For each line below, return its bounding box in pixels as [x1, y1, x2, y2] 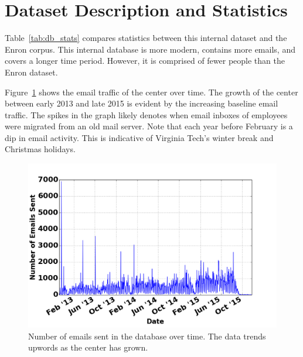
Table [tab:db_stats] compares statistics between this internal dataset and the [5, 32, 287, 44]
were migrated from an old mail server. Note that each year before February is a [5, 120, 293, 132]
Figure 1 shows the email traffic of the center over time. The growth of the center [5, 85, 298, 98]
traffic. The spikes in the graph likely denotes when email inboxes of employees [5, 108, 288, 121]
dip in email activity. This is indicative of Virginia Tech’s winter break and [5, 131, 274, 143]
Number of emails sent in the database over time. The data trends [28, 329, 266, 342]
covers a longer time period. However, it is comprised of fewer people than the [5, 54, 285, 67]
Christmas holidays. [5, 143, 76, 155]
